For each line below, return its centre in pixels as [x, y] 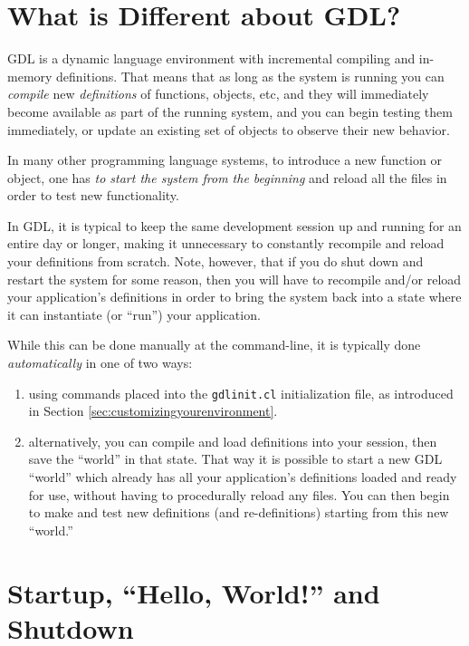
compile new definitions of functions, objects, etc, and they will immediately [218, 94]
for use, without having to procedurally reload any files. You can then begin [239, 494]
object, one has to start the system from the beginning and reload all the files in [227, 177]
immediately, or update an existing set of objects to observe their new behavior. [229, 129]
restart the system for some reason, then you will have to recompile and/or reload [234, 279]
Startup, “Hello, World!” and [194, 592]
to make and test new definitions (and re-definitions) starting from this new [239, 512]
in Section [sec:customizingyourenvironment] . [153, 411]
